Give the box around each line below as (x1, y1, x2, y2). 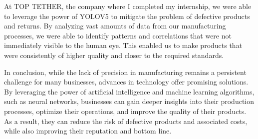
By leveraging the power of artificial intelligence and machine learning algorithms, (4, 86, 255, 96)
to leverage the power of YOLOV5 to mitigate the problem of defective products (4, 10, 250, 21)
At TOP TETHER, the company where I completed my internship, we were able (4, 1, 252, 11)
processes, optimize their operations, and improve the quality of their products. (4, 105, 247, 116)
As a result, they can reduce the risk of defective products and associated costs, (4, 115, 248, 126)
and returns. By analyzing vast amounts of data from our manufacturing (4, 20, 226, 31)
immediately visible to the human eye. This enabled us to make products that (4, 40, 243, 50)
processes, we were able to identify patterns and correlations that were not (4, 30, 232, 40)
